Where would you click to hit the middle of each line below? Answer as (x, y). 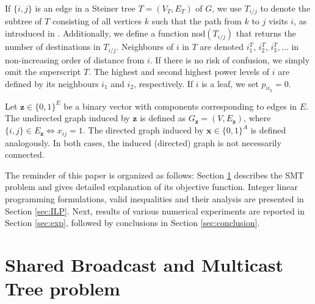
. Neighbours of (145, 47)
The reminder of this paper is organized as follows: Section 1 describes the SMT (154, 175)
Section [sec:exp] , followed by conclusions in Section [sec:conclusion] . (132, 223)
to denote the (285, 8)
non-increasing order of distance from (75, 59)
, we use (227, 8)
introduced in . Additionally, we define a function (97, 33)
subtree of (24, 21)
